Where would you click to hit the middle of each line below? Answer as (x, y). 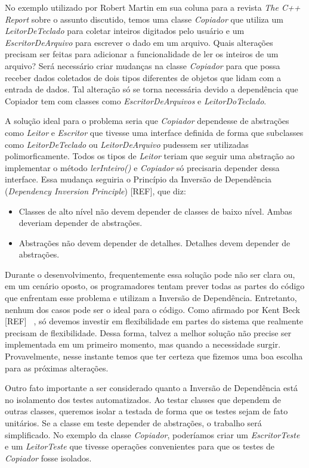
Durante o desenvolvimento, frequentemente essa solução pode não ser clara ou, (150, 274)
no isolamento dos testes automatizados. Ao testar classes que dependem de (143, 399)
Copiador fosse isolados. (48, 458)
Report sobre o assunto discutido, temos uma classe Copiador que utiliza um (144, 19)
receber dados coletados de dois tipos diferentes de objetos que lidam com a (143, 77)
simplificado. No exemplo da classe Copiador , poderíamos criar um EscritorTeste (152, 434)
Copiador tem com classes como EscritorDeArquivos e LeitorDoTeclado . (136, 100)
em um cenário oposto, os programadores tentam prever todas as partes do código (155, 286)
